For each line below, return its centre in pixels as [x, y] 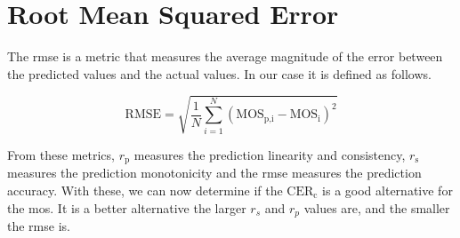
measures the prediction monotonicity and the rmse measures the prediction [214, 173]
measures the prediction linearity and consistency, [270, 154]
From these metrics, [61, 154]
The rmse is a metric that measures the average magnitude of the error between [225, 56]
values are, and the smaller [377, 207]
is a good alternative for [387, 190]
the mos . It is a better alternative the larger [127, 207]
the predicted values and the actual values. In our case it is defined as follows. [219, 73]
